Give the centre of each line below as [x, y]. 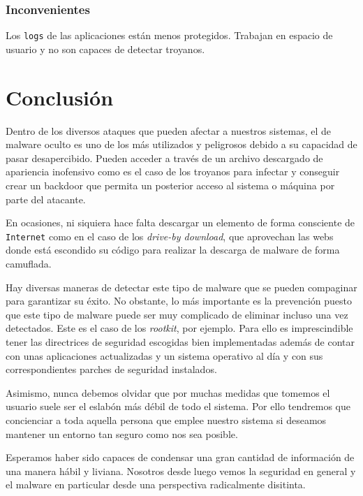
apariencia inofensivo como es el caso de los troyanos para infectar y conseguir [173, 172]
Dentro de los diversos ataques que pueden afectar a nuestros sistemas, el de [169, 130]
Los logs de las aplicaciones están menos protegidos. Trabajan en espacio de [169, 35]
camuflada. [29, 263]
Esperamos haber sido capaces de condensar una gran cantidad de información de [180, 457]
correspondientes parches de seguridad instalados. [111, 369]
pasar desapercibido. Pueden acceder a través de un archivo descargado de [164, 158]
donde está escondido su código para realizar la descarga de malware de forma [173, 250]
